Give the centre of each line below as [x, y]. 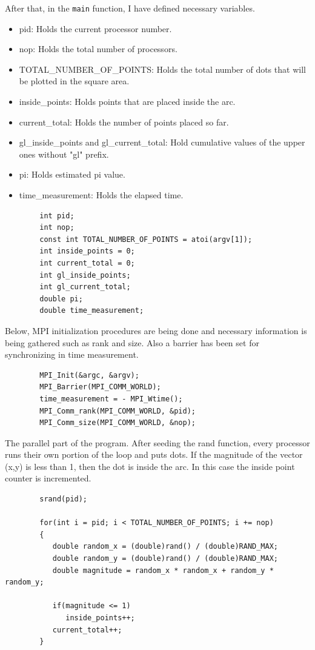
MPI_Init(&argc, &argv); [89, 375]
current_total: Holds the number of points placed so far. [124, 122]
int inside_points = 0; [87, 251]
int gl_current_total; [85, 287]
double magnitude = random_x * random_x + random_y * [163, 570]
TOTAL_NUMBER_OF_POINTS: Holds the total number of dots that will [162, 69]
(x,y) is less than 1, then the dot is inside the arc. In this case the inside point [150, 466]
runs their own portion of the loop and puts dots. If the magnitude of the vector [154, 454]
